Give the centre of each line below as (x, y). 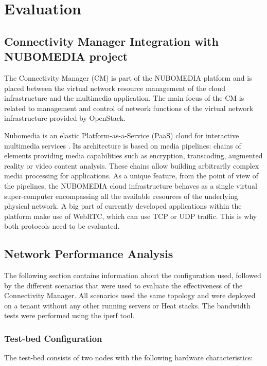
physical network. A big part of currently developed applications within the (123, 206)
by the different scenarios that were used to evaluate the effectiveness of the (123, 285)
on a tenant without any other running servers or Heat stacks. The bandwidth (127, 305)
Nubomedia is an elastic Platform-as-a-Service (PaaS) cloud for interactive (122, 135)
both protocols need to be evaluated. (62, 226)
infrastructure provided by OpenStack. (65, 118)
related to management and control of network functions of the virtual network (129, 108)
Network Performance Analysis (89, 254)
